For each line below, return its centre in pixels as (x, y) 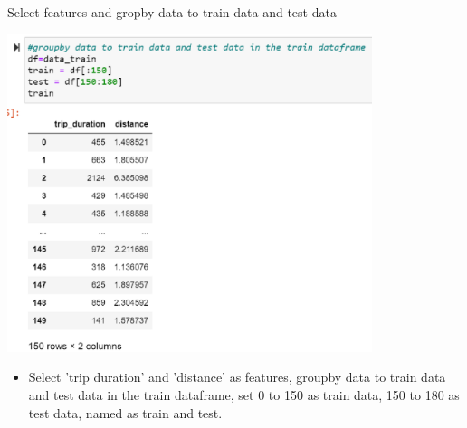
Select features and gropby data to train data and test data (172, 12)
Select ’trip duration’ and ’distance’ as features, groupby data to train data (237, 377)
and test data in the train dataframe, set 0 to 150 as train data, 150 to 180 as (244, 394)
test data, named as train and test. (125, 412)
